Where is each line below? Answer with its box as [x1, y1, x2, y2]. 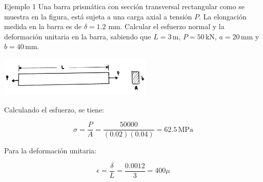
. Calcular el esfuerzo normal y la [120, 21, 225, 32]
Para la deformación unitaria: [4, 145, 97, 156]
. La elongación [199, 11, 247, 21]
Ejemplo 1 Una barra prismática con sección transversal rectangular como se [4, 1, 245, 11]
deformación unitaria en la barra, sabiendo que [4, 31, 151, 41]
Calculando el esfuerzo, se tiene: [4, 104, 105, 115]
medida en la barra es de [4, 21, 82, 32]
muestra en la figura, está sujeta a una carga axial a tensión [4, 11, 192, 21]
